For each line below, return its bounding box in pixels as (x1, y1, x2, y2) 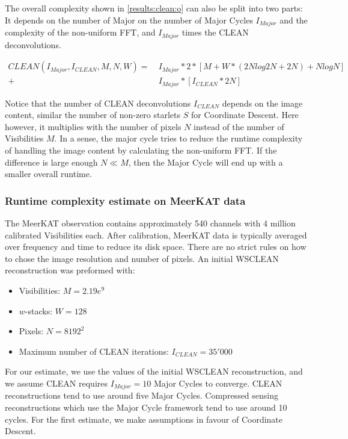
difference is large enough (5, 155, 98, 168)
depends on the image (222, 96, 303, 109)
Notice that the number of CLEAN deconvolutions (5, 96, 191, 109)
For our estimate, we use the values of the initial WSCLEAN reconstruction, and (5, 365, 303, 378)
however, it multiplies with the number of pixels (5, 120, 182, 132)
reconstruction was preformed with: (5, 264, 135, 276)
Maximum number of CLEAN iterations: (19, 344, 169, 357)
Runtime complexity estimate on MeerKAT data (5, 193, 246, 208)
